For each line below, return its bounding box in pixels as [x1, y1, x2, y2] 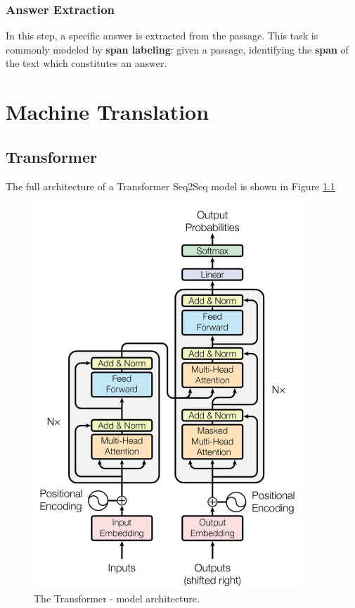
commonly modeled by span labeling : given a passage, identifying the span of [6, 42, 349, 56]
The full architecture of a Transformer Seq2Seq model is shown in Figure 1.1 [6, 178, 335, 193]
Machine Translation [6, 97, 209, 126]
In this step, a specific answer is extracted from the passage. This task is [6, 28, 318, 43]
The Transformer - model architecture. [34, 591, 200, 606]
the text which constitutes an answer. [6, 56, 167, 70]
